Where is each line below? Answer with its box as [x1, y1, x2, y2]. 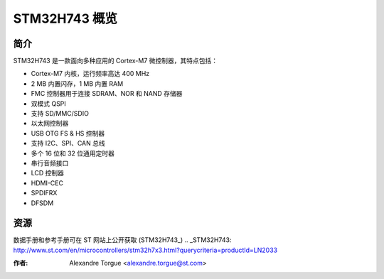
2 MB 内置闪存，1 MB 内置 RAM [31, 79, 124, 88]
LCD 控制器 [31, 169, 64, 177]
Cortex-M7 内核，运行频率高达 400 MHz [31, 70, 150, 78]
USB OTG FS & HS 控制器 [31, 128, 105, 138]
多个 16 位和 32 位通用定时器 [31, 149, 115, 158]
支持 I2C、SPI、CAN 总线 [31, 139, 106, 148]
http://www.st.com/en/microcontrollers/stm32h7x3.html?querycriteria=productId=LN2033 [13, 246, 277, 254]
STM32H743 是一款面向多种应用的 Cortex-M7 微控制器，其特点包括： [13, 57, 218, 65]
